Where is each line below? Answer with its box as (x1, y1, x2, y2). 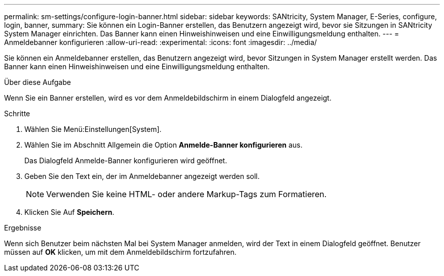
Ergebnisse (4, 223, 42, 232)
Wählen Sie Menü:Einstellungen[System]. (24, 125, 162, 133)
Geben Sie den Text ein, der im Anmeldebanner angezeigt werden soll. (24, 172, 260, 180)
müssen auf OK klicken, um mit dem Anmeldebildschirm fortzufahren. (4, 248, 237, 256)
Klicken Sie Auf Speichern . (24, 208, 115, 216)
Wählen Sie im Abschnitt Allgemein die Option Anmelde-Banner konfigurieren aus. (24, 141, 303, 149)
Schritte (4, 109, 30, 118)
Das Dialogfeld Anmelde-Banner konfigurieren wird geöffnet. (24, 156, 227, 165)
